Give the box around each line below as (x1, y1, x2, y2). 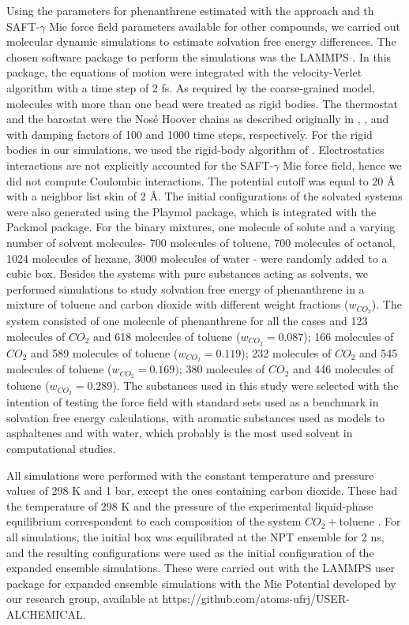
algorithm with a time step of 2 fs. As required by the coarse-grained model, (6, 79, 375, 95)
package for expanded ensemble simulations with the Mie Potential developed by (6, 574, 396, 591)
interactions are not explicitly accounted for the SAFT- (6, 156, 274, 173)
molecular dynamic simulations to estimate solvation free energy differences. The (6, 33, 396, 50)
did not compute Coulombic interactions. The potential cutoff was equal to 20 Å (6, 172, 396, 189)
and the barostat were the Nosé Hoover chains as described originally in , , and (6, 110, 389, 127)
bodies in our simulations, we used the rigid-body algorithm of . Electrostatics (6, 141, 385, 158)
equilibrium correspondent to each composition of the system (6, 513, 302, 530)
